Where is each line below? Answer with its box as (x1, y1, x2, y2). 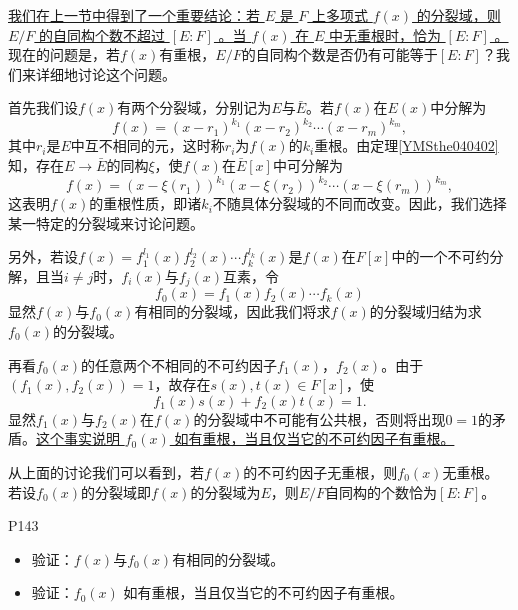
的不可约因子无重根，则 (243, 461, 398, 482)
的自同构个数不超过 (39, 24, 166, 45)
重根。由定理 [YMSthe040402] (314, 135, 499, 156)
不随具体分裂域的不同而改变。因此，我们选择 (212, 193, 507, 214)
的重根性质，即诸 (89, 193, 202, 214)
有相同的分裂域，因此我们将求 (134, 301, 331, 322)
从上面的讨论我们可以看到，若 (8, 461, 204, 482)
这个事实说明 (36, 428, 120, 449)
